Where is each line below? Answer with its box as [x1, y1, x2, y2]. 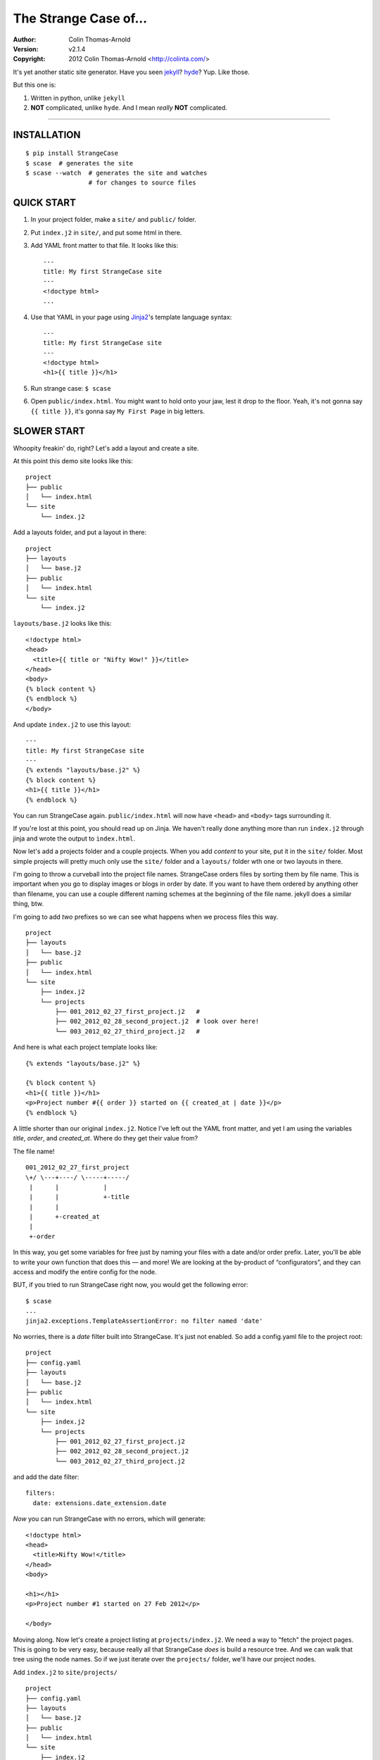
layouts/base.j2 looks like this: [13, 620, 112, 628]
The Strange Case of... [13, 11, 148, 26]
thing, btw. [13, 900, 44, 908]
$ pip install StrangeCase [25, 149, 119, 158]
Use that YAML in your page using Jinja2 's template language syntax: [30, 313, 232, 321]
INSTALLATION [13, 129, 81, 141]
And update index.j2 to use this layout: [13, 720, 132, 729]
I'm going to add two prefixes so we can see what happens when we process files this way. [13, 912, 279, 921]
